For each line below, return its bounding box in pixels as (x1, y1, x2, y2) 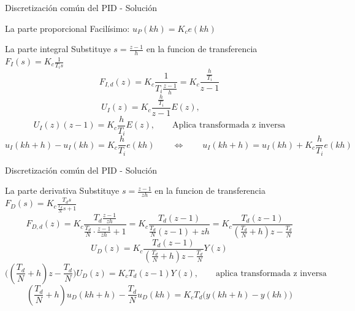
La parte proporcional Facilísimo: (5, 21, 130, 34)
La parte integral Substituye (5, 42, 111, 55)
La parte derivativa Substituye (5, 184, 120, 197)
